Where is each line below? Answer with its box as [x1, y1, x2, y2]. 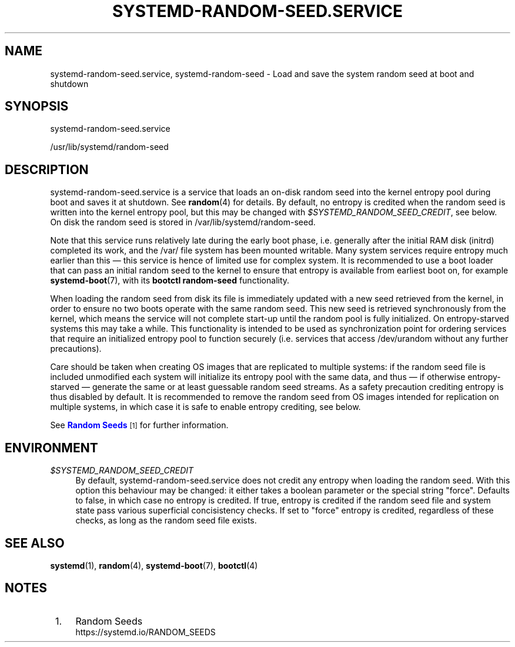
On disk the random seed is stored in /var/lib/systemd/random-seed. [50, 217, 316, 228]
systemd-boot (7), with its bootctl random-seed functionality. [50, 275, 290, 286]
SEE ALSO [5, 535, 65, 551]
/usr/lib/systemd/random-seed [50, 142, 169, 152]
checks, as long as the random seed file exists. [75, 515, 257, 526]
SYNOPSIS [5, 99, 69, 114]
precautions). [50, 343, 102, 354]
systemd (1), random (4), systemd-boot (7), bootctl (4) [50, 560, 258, 571]
